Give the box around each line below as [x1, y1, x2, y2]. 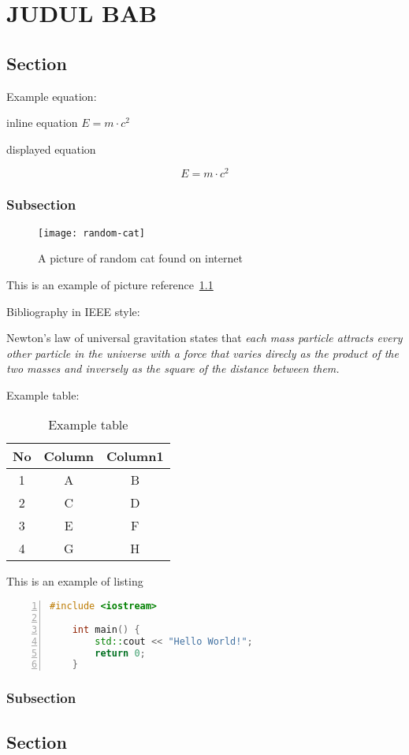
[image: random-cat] [38, 227, 146, 239]
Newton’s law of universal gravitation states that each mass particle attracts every [6, 329, 403, 346]
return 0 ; [95, 647, 146, 659]
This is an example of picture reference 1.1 [6, 276, 214, 292]
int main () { [72, 623, 140, 635]
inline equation [6, 114, 78, 131]
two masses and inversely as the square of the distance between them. [6, 360, 340, 377]
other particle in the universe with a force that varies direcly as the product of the [6, 344, 399, 361]
